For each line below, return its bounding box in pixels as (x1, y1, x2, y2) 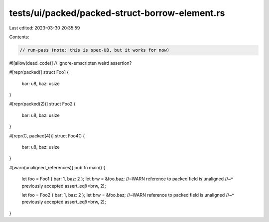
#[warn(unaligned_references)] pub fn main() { (9, 164, 106, 170)
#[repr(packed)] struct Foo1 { (9, 69, 69, 75)
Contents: (9, 34, 29, 40)
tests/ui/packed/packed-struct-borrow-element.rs (9, 7, 225, 18)
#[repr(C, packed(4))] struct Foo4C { (9, 132, 85, 139)
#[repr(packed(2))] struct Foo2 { (9, 101, 76, 107)
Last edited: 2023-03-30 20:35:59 (9, 25, 80, 31)
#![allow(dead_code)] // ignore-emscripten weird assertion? (9, 60, 132, 66)
